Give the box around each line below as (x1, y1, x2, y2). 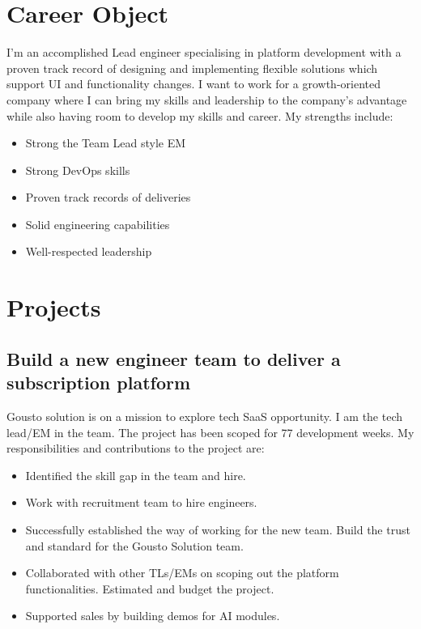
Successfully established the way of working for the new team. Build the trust (25, 521, 410, 538)
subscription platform (6, 370, 191, 395)
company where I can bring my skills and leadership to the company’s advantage (6, 91, 407, 108)
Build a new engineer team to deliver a (6, 346, 341, 371)
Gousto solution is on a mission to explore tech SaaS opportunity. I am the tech (6, 408, 403, 425)
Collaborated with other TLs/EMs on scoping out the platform (25, 564, 339, 581)
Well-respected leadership (25, 243, 152, 260)
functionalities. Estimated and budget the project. (25, 580, 274, 597)
